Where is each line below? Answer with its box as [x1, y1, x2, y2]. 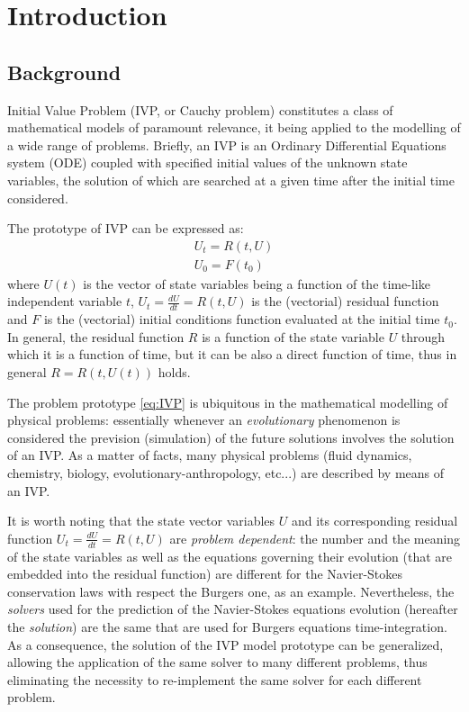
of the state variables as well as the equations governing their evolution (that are [7, 546, 453, 565]
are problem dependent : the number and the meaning [169, 528, 461, 547]
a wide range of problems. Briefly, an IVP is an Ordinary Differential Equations [7, 135, 446, 154]
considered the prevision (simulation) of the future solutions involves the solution [7, 428, 455, 446]
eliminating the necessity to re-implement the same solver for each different [7, 670, 422, 689]
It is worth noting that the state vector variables [7, 511, 275, 530]
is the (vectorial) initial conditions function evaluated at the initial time [43, 310, 440, 329]
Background [7, 58, 122, 86]
